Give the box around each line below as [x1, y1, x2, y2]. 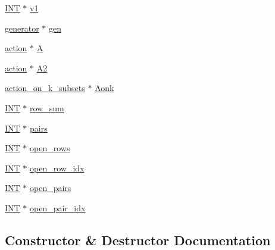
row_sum [30, 101, 64, 114]
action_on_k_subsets [5, 82, 85, 94]
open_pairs [30, 182, 71, 194]
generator [5, 21, 39, 34]
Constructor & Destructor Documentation [5, 230, 271, 249]
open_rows [30, 142, 70, 154]
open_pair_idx [30, 201, 86, 214]
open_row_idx [30, 161, 85, 174]
